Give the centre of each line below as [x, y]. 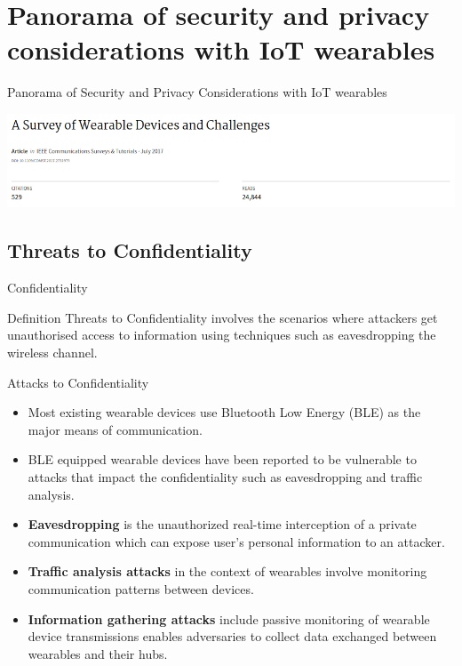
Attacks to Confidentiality [78, 382]
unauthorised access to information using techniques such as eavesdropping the [222, 335]
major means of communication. [115, 429]
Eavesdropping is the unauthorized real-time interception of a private [222, 524]
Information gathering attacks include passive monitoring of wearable [229, 618]
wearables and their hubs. [98, 653]
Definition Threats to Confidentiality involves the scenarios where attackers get [223, 317]
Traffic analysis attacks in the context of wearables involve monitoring [227, 571]
